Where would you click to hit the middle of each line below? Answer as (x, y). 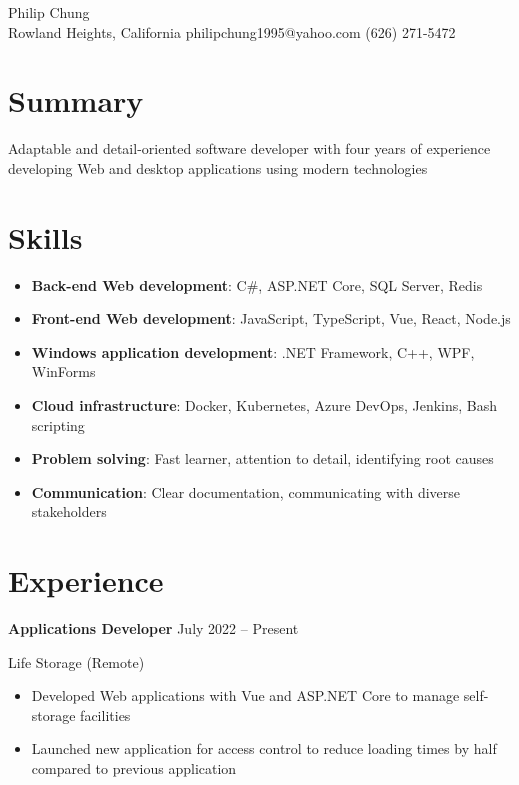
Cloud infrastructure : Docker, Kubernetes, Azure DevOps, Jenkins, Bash (264, 405)
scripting (58, 424)
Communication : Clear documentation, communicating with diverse (246, 491)
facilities (105, 714)
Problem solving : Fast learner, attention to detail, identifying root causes (262, 458)
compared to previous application (134, 768)
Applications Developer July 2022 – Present (153, 628)
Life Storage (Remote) (76, 661)
